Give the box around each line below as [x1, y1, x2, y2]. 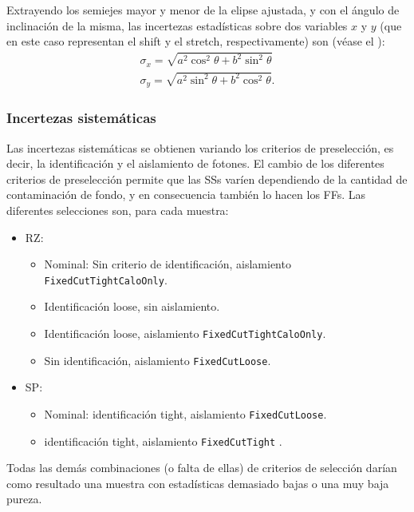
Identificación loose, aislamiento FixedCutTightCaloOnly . [44, 324, 326, 341]
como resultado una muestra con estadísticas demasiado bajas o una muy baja [6, 474, 389, 491]
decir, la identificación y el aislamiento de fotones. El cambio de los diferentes [6, 155, 384, 172]
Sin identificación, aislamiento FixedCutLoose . [44, 351, 271, 368]
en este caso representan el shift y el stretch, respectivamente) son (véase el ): [6, 33, 385, 50]
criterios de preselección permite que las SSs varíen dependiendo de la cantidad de [6, 170, 408, 187]
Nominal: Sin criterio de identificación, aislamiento [44, 256, 291, 272]
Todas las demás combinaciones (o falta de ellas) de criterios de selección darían [6, 459, 397, 476]
